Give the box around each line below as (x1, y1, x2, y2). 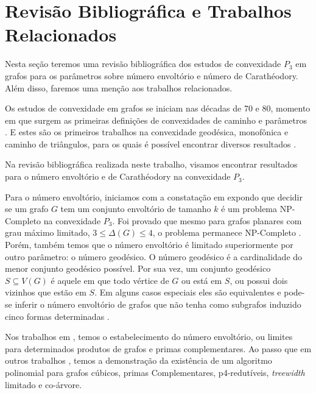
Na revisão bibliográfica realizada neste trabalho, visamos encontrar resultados (5, 158, 298, 171)
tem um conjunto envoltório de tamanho (60, 202, 211, 215)
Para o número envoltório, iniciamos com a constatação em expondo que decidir (5, 190, 303, 203)
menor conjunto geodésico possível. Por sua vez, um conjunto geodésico (5, 262, 271, 275)
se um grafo (5, 202, 49, 215)
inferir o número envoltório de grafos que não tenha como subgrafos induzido (15, 298, 301, 310)
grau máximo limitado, (5, 226, 90, 239)
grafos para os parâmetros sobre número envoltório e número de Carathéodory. (5, 69, 298, 82)
